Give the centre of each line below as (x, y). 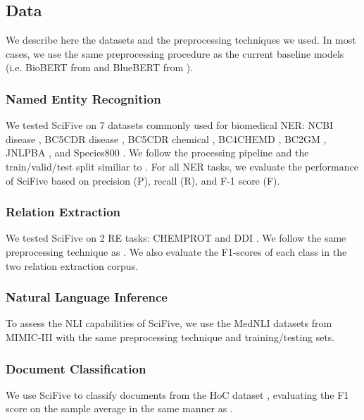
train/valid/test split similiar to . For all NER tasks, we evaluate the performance (182, 166)
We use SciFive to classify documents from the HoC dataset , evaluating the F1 (177, 394)
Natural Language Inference (87, 297)
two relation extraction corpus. (72, 265)
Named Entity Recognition (83, 98)
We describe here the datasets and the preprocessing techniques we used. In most (181, 40)
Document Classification (76, 368)
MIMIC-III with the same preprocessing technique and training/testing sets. (170, 336)
